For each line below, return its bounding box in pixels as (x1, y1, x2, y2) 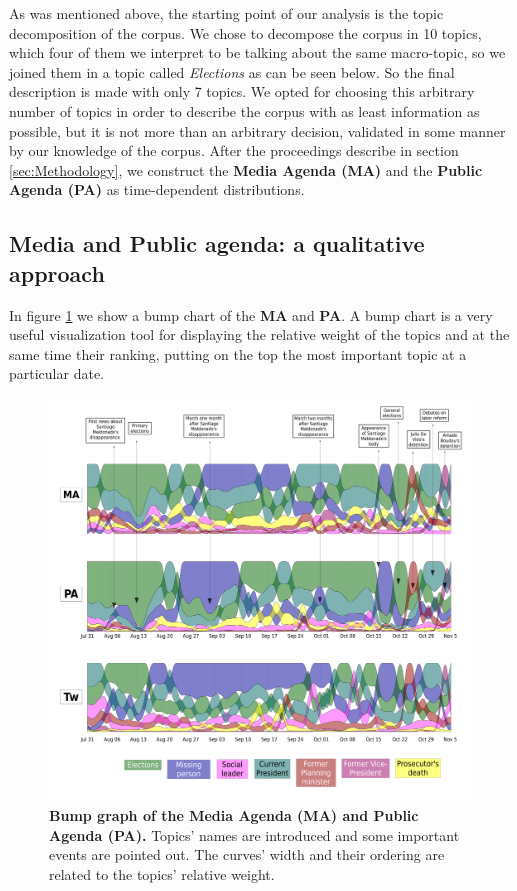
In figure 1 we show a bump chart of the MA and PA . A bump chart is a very (9, 304, 493, 325)
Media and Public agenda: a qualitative (9, 228, 425, 259)
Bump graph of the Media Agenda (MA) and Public (49, 805, 419, 826)
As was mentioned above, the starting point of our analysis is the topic (9, 3, 444, 23)
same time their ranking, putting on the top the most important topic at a (9, 343, 467, 364)
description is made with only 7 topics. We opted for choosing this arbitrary (9, 81, 475, 102)
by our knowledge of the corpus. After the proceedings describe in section (9, 140, 459, 161)
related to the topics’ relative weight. (49, 863, 275, 884)
